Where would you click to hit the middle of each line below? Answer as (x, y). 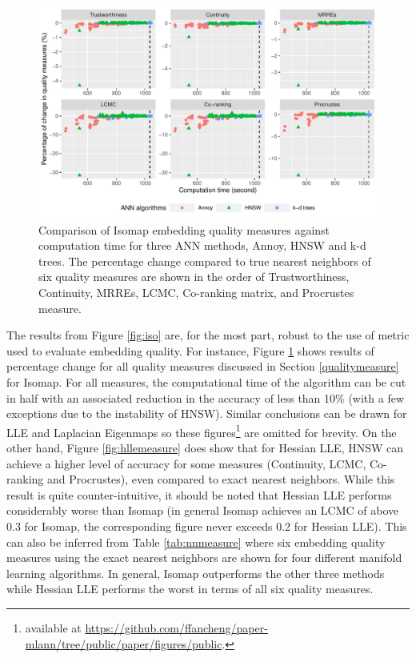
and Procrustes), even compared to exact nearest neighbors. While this (221, 479)
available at (53, 627)
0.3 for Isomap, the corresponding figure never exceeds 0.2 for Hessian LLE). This (207, 526)
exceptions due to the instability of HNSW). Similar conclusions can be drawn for (207, 413)
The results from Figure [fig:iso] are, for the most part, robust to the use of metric (208, 335)
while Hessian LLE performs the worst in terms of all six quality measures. (190, 589)
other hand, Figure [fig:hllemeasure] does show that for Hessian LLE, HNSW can (205, 447)
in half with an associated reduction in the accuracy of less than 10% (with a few (205, 397)
